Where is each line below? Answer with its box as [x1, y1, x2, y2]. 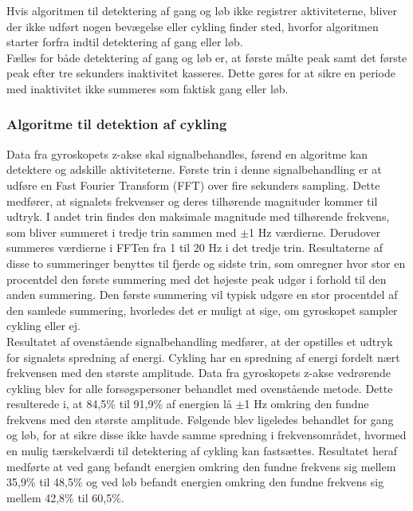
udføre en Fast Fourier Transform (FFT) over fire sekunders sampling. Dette [6, 176, 380, 193]
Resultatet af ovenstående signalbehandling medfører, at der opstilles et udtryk [6, 332, 393, 349]
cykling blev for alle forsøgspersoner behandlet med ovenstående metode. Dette [6, 379, 393, 396]
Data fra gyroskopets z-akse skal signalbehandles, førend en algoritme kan [6, 145, 368, 162]
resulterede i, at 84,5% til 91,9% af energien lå [6, 395, 232, 412]
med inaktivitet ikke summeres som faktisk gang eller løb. [6, 80, 289, 96]
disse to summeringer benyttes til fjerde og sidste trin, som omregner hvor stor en [6, 254, 406, 271]
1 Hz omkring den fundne [244, 395, 369, 412]
